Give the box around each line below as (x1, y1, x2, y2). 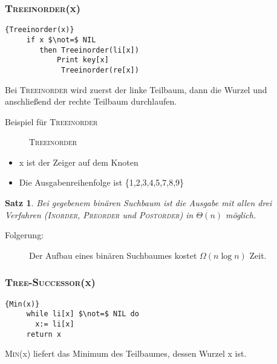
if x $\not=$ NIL (26, 35, 96, 44)
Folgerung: (5, 229, 44, 241)
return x (26, 330, 62, 339)
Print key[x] (56, 56, 109, 65)
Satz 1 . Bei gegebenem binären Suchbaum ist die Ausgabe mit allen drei (5, 197, 272, 209)
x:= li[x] (35, 319, 74, 328)
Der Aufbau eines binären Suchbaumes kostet (29, 249, 197, 261)
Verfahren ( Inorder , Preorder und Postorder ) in (5, 208, 194, 221)
